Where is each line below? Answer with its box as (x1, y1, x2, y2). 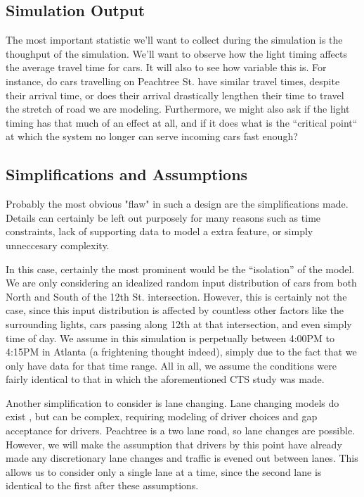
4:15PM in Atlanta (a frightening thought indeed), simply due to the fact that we (6, 344, 357, 359)
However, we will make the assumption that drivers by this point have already (6, 436, 342, 451)
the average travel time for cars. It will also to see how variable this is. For (6, 60, 327, 75)
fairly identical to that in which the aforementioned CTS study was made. (6, 372, 325, 386)
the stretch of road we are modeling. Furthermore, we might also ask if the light (6, 101, 350, 116)
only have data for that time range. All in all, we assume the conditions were (6, 358, 337, 372)
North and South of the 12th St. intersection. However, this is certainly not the (6, 289, 347, 303)
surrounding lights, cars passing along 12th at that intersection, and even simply (6, 316, 352, 331)
